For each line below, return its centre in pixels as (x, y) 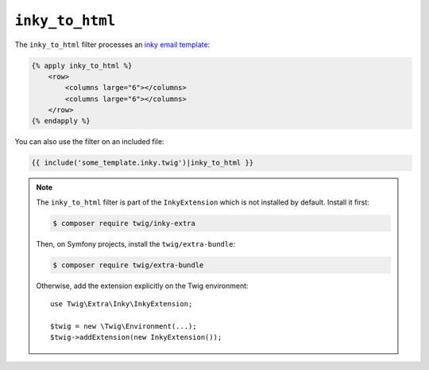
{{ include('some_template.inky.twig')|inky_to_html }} (143, 163)
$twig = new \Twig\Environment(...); (124, 326)
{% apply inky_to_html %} (82, 65)
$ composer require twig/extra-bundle (128, 265)
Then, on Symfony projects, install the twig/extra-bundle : (136, 243)
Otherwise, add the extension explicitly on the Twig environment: (143, 286)
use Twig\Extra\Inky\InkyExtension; (122, 304)
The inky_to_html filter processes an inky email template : (112, 45)
